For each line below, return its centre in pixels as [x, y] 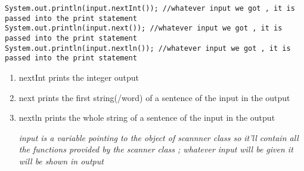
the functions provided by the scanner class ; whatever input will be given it [156, 149]
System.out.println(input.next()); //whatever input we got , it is [144, 28]
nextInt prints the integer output [79, 77]
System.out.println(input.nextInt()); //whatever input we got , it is [150, 8]
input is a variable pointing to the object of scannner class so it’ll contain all [159, 137]
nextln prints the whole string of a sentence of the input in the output [147, 117]
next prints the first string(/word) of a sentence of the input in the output [154, 97]
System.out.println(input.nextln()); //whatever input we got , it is [148, 48]
